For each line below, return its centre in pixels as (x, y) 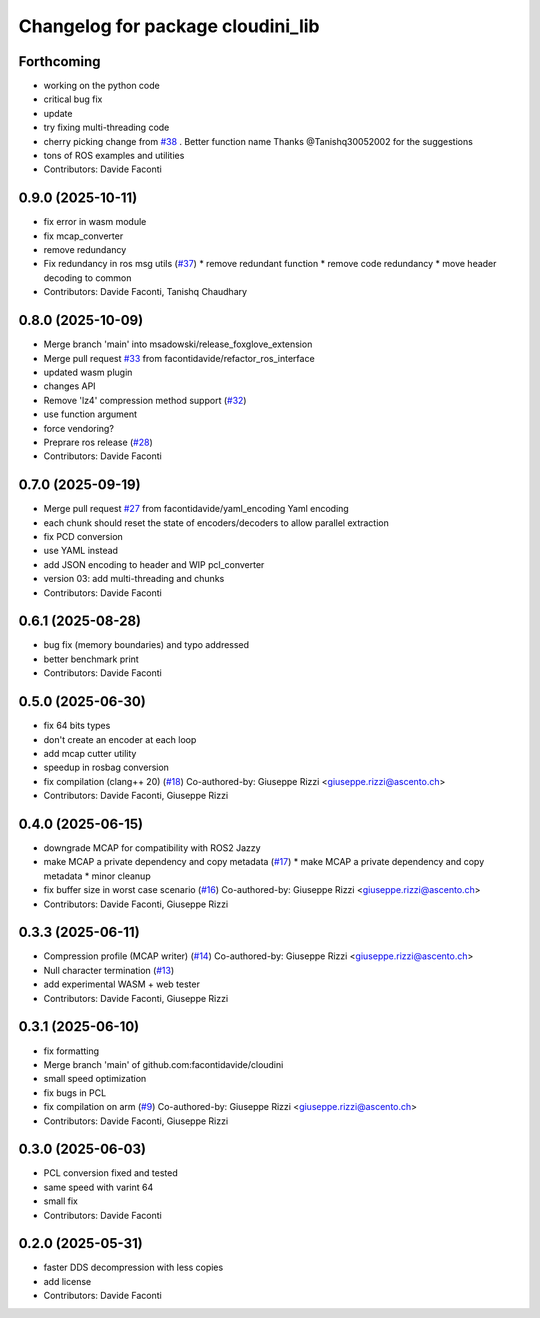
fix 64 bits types (77, 726)
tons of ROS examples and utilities (114, 156)
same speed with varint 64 (98, 1187)
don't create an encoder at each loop (120, 739)
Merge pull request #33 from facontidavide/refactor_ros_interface (179, 358)
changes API (69, 386)
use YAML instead (81, 551)
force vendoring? (79, 428)
